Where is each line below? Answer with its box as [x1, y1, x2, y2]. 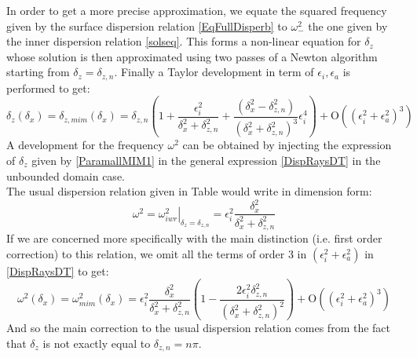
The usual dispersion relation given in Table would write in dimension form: [6, 183, 372, 199]
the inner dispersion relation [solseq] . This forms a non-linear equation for [6, 33, 361, 49]
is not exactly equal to [42, 334, 151, 351]
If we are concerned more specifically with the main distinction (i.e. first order [6, 230, 382, 247]
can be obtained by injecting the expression [182, 137, 392, 153]
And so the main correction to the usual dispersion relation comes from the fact [6, 320, 391, 336]
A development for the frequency [6, 137, 164, 153]
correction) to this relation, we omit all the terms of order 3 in [6, 245, 307, 261]
